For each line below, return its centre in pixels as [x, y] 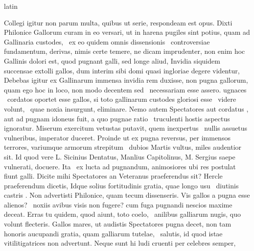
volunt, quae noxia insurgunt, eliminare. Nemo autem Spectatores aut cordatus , [126, 108]
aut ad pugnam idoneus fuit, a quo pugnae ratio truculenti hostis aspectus [117, 118]
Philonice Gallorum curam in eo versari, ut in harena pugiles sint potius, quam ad [127, 32]
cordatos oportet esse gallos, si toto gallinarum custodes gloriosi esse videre [122, 99]
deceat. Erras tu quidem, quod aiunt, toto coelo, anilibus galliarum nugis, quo [122, 214]
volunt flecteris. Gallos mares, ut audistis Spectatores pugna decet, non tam [118, 224]
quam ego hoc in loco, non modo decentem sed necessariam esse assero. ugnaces [125, 89]
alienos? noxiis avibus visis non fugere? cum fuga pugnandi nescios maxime [118, 204]
